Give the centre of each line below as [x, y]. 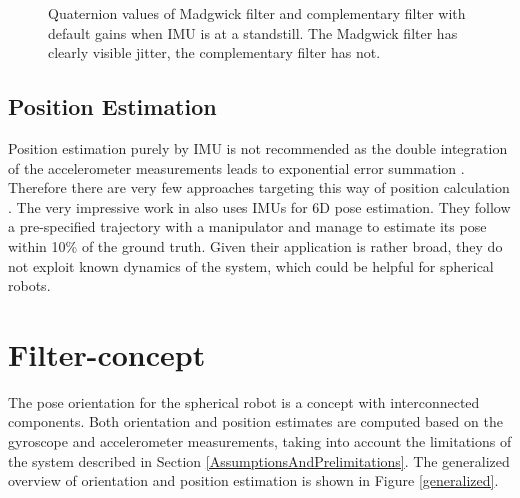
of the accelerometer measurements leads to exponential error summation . [236, 167]
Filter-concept [107, 353]
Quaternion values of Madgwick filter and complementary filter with [257, 13]
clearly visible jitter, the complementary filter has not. [214, 52]
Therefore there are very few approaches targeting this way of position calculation [259, 187]
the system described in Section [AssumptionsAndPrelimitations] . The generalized [259, 460]
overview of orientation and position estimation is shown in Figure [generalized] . [253, 480]
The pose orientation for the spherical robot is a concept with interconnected [244, 401]
